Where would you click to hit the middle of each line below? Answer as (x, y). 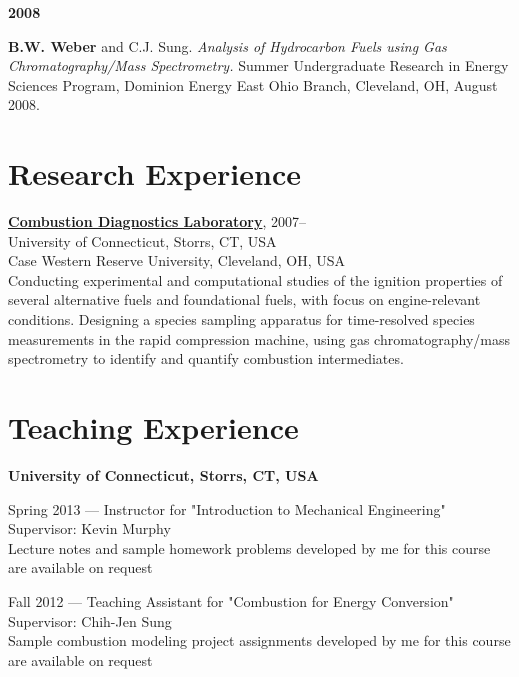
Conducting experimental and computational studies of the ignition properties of (255, 279)
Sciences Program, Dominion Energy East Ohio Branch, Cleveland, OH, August (253, 84)
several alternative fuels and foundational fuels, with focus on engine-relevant (244, 299)
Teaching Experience (153, 427)
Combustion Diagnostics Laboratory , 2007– (157, 221)
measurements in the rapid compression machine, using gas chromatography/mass (259, 338)
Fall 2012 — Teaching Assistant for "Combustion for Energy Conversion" (231, 600)
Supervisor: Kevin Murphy (89, 528)
